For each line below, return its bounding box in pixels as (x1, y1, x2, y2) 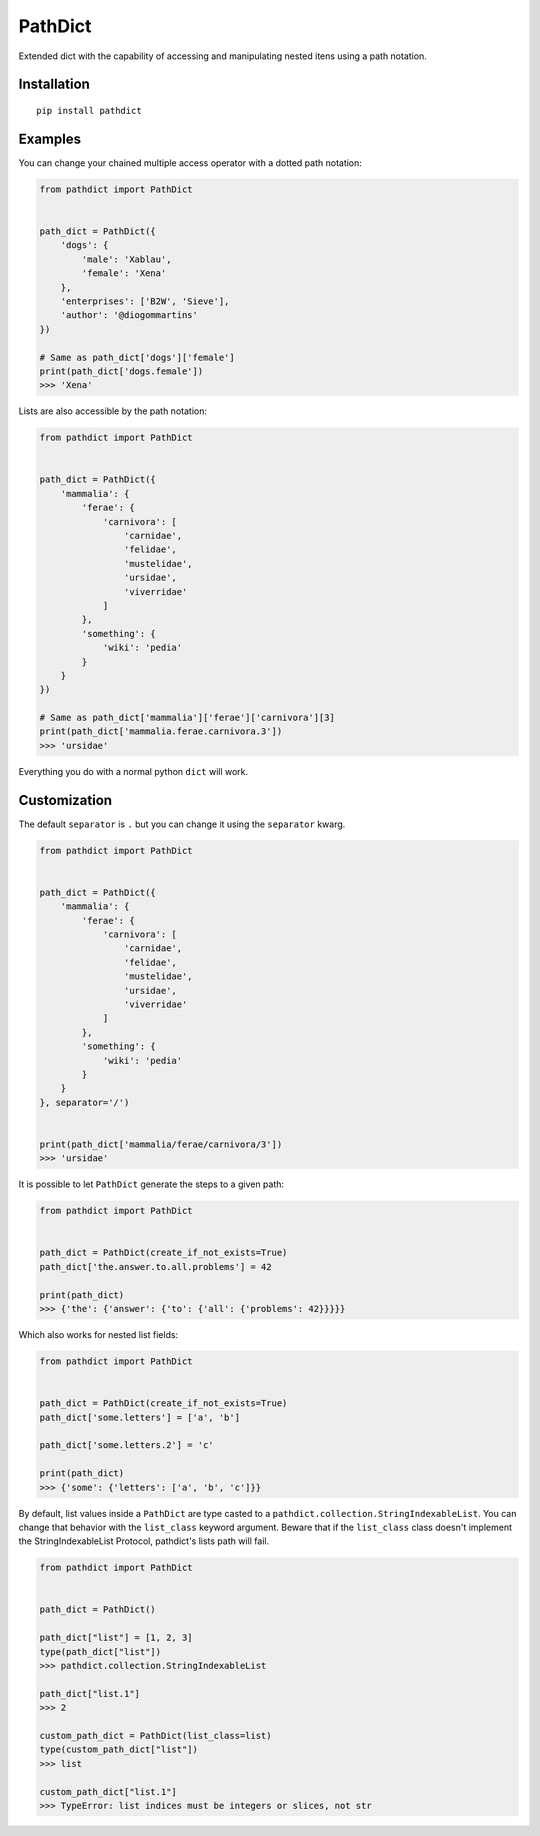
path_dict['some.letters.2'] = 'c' (39, 1440, 214, 1451)
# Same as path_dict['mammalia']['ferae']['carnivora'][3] (39, 712, 335, 724)
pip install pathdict (36, 105, 142, 116)
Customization (18, 791, 113, 809)
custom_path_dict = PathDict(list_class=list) (39, 1730, 272, 1741)
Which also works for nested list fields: (18, 1329, 179, 1341)
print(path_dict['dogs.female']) (39, 365, 204, 377)
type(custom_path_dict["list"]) (39, 1744, 199, 1755)
